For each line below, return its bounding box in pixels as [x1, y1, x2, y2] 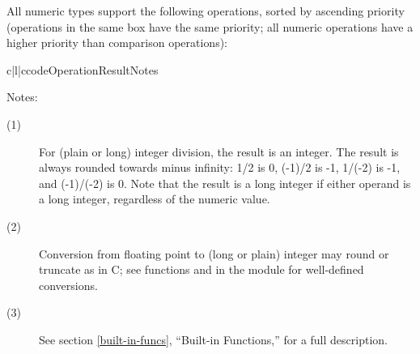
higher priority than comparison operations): [6, 34, 228, 51]
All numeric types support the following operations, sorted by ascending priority [6, 2, 405, 19]
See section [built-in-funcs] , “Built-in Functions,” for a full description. [39, 331, 388, 348]
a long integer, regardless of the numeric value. [39, 190, 270, 207]
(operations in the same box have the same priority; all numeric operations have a [6, 18, 414, 35]
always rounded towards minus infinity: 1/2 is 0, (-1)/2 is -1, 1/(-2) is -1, [39, 159, 401, 176]
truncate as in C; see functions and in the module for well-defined [39, 261, 364, 278]
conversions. [39, 276, 98, 293]
